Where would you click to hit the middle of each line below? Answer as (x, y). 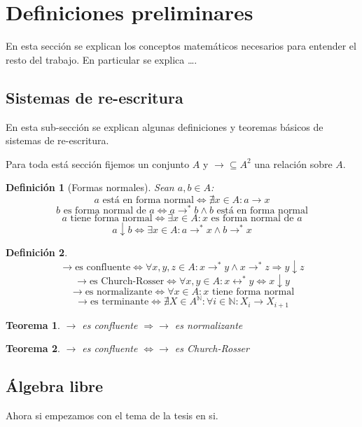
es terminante (119, 302)
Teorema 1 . (33, 324)
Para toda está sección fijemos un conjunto (98, 163)
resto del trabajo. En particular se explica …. (102, 59)
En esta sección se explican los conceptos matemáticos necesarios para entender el (181, 46)
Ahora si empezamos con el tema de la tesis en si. (112, 415)
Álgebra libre (55, 386)
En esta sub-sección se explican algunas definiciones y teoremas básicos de (165, 126)
